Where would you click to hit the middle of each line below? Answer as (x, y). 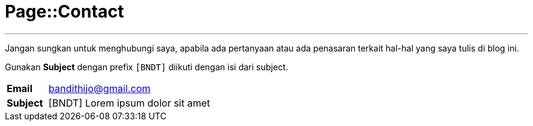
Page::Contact (64, 12)
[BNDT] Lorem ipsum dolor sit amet (129, 103)
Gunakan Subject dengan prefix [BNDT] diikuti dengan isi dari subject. (147, 67)
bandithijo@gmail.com (99, 88)
